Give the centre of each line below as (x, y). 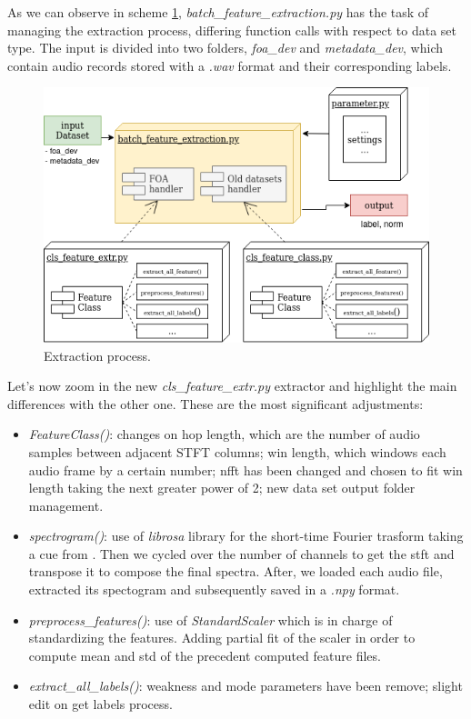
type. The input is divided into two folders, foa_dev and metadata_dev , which (225, 48)
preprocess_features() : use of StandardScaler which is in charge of (210, 619)
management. (66, 505)
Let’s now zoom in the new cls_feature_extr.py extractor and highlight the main (232, 386)
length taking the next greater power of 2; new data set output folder (222, 488)
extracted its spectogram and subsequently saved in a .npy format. (214, 589)
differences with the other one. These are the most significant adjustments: (215, 403)
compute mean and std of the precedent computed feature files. (205, 655)
